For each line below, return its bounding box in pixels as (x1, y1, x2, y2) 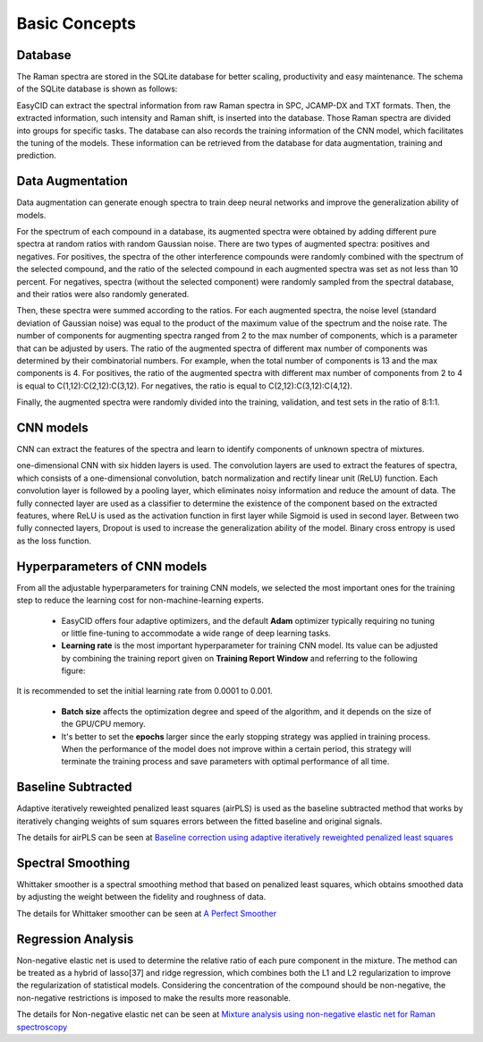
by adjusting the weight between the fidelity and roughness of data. (16, 892, 267, 902)
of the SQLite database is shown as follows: (16, 83, 178, 94)
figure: (61, 665, 86, 676)
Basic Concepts (16, 13, 137, 33)
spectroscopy (16, 1021, 68, 1032)
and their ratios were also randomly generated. (16, 289, 190, 300)
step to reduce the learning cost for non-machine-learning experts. (16, 595, 264, 606)
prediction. (16, 150, 57, 161)
